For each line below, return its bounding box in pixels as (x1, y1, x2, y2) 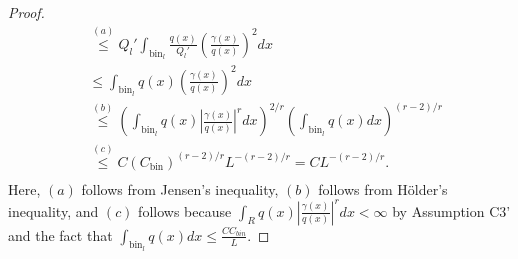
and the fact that (8, 224, 113, 245)
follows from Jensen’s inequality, (81, 178, 279, 199)
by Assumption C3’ (392, 200, 511, 221)
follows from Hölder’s (318, 178, 448, 199)
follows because (138, 200, 232, 221)
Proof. (8, 2, 45, 22)
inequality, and (8, 200, 99, 221)
